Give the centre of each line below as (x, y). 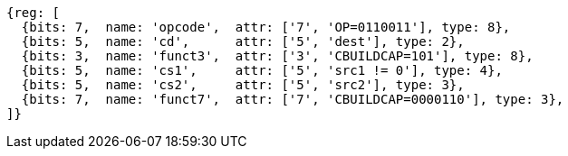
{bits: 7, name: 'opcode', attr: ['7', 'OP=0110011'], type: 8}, (266, 27)
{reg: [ (34, 13)
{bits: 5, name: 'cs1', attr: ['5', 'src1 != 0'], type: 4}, (262, 70)
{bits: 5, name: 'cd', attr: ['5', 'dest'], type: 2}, (243, 41)
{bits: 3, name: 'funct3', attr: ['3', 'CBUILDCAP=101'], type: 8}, (277, 56)
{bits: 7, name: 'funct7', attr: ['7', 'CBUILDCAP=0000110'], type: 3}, (293, 99)
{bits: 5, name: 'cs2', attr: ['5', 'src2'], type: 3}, (243, 85)
